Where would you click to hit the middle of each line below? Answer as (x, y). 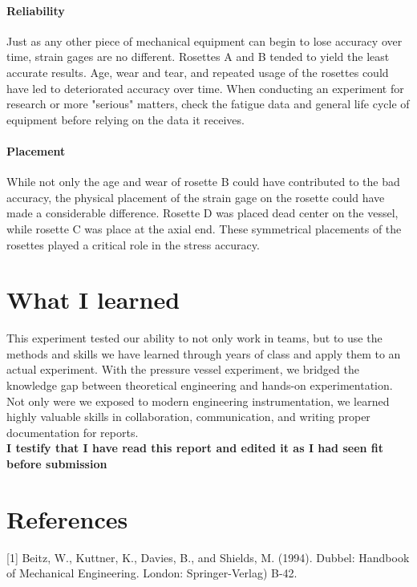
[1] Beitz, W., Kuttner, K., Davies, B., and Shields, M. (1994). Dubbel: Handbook (208, 557)
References (67, 518)
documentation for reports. (73, 432)
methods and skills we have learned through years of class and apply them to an (204, 353)
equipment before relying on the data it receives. (126, 119)
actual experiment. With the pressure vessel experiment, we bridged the (183, 369)
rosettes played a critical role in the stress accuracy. (133, 244)
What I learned (93, 300)
